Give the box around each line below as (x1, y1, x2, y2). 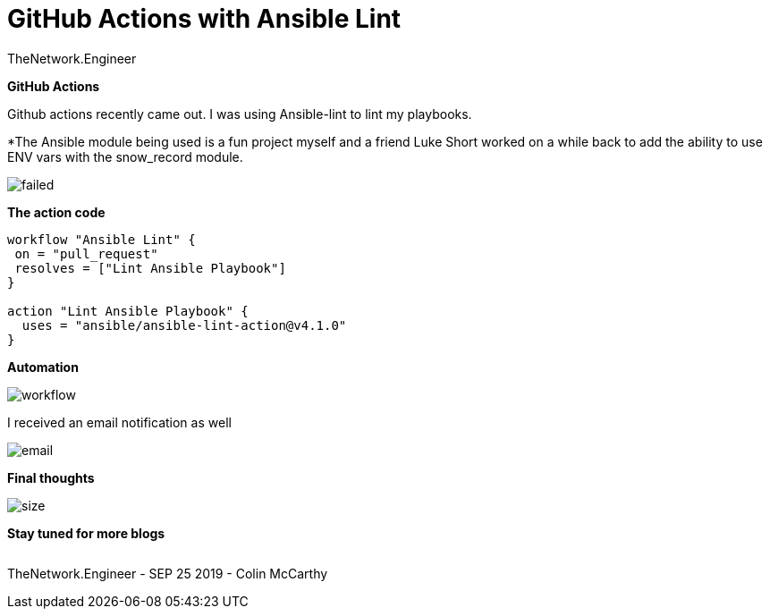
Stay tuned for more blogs (7, 525, 165, 541)
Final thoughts (7, 469, 95, 485)
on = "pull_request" (14, 246, 158, 261)
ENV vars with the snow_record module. (7, 148, 243, 165)
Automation (7, 359, 79, 375)
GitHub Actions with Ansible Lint (7, 4, 402, 34)
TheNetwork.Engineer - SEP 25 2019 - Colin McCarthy (7, 565, 328, 581)
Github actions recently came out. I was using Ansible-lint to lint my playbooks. (7, 105, 472, 122)
